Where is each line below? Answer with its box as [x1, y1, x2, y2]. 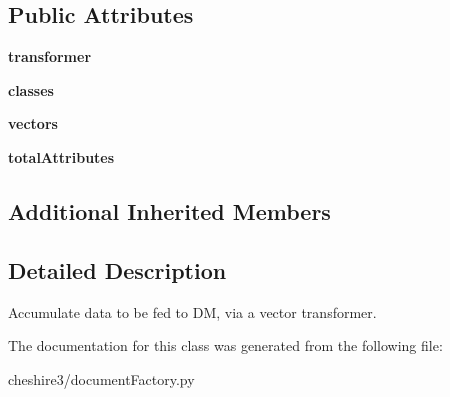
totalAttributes [8, 146, 115, 167]
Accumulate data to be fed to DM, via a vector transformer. [8, 301, 377, 322]
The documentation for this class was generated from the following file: [8, 335, 443, 356]
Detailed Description [8, 254, 227, 285]
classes [8, 79, 54, 100]
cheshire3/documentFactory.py [8, 368, 195, 389]
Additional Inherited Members [8, 195, 331, 226]
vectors [8, 113, 58, 134]
